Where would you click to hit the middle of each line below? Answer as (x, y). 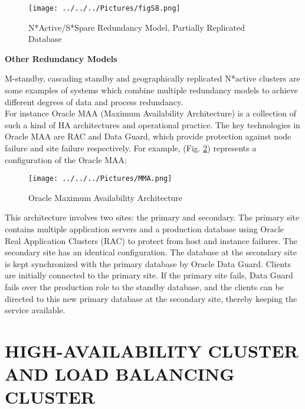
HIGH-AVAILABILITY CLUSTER (152, 350)
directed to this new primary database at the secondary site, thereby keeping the (151, 298)
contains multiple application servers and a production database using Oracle (145, 229)
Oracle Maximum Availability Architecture (106, 197)
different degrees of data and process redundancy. (94, 101)
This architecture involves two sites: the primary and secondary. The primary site (152, 217)
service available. (35, 310)
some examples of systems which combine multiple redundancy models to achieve (152, 90)
